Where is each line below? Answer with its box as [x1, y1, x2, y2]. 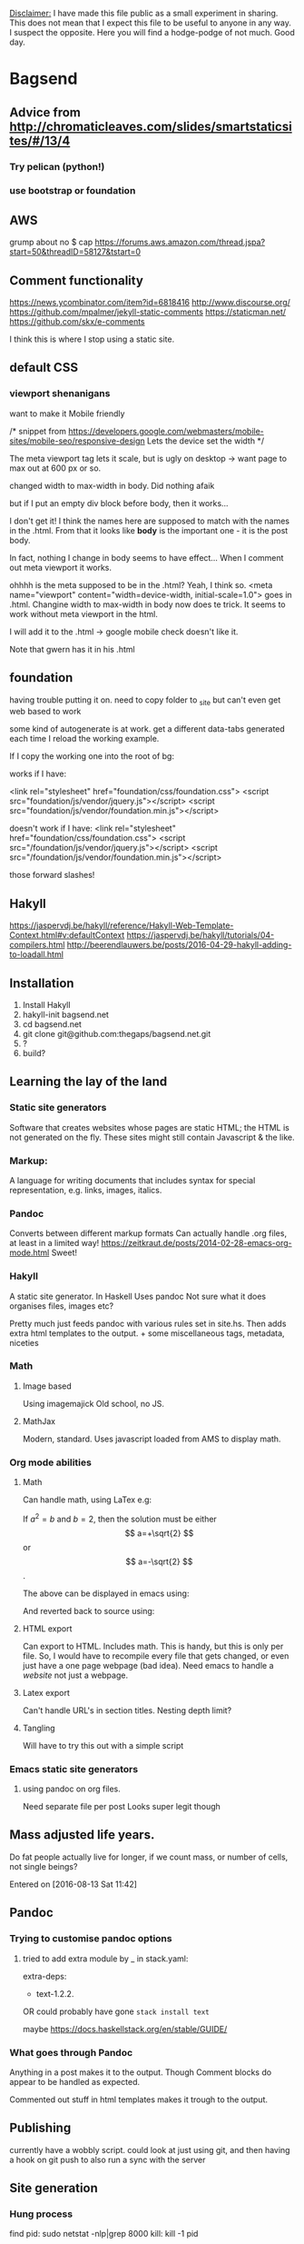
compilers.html [9, 940, 65, 951]
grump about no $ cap [9, 236, 93, 248]
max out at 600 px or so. [9, 463, 102, 474]
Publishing [9, 2120, 72, 2136]
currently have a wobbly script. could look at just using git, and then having [9, 2144, 290, 2155]
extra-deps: [22, 1970, 67, 1981]
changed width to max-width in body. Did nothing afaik [9, 480, 215, 491]
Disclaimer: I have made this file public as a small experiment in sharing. [9, 8, 279, 18]
